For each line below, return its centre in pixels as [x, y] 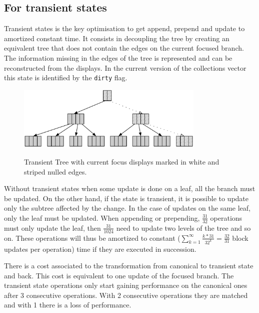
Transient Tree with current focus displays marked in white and [122, 162]
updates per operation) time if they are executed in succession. [100, 249]
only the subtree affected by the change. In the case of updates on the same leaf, [127, 208]
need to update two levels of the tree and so [183, 227]
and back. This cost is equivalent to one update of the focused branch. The [119, 275]
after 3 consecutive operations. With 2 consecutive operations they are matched [126, 295]
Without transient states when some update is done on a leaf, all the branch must [130, 188]
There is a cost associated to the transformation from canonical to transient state [129, 266]
